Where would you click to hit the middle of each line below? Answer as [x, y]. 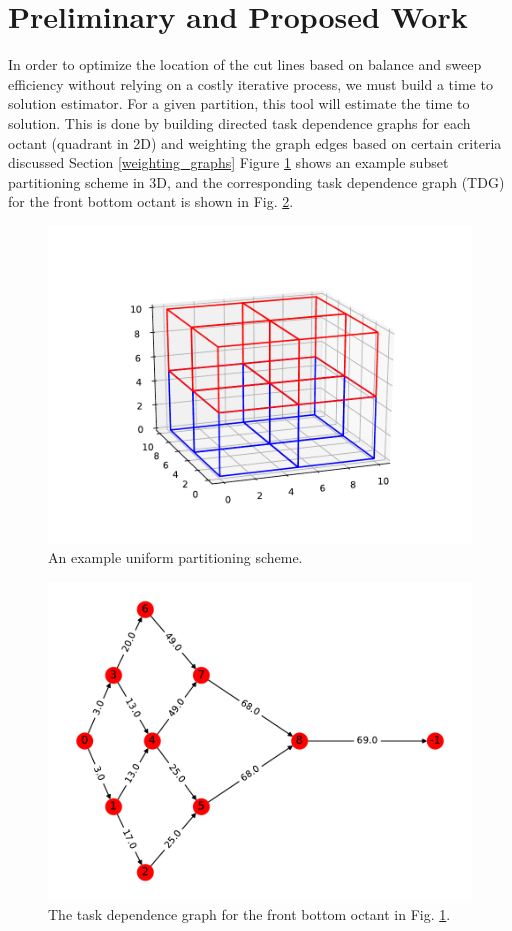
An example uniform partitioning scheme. [175, 557]
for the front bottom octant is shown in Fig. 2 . [151, 201]
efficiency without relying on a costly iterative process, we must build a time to [250, 83]
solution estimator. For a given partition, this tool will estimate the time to [239, 103]
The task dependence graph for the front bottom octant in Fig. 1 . [249, 913]
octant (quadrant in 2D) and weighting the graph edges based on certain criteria [255, 142]
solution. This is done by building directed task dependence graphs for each [239, 122]
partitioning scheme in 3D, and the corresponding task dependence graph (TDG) [256, 181]
